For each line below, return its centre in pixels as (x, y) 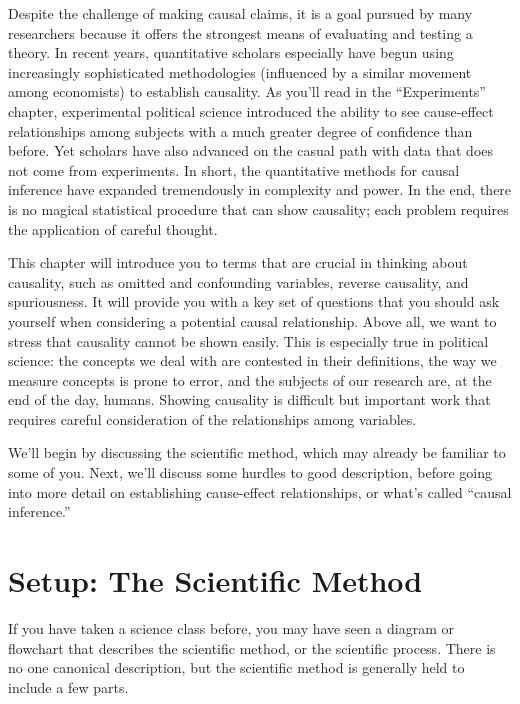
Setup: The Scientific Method (215, 580)
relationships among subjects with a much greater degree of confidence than (240, 130)
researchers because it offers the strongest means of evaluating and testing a (240, 32)
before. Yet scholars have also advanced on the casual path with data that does (251, 150)
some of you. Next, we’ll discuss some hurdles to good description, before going (250, 472)
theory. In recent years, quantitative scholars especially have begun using (231, 52)
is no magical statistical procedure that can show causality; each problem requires (258, 208)
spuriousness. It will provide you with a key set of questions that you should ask (254, 301)
